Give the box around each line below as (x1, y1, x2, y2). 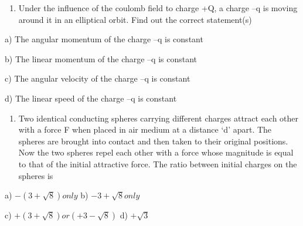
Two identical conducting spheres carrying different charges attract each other (18, 112, 299, 124)
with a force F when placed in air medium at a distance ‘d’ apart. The (18, 123, 272, 136)
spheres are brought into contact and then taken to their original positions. (18, 134, 288, 147)
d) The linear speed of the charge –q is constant (5, 92, 177, 104)
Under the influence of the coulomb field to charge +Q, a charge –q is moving (18, 2, 298, 14)
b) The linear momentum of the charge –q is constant (5, 52, 198, 65)
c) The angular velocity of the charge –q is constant (5, 72, 190, 85)
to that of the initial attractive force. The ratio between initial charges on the (18, 157, 297, 170)
